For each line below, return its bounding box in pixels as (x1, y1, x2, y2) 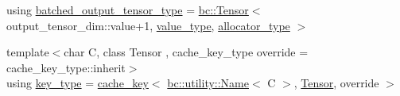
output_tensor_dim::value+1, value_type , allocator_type (6, 17, 290, 33)
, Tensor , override (293, 75, 379, 91)
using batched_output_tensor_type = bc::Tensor (6, 2, 249, 17)
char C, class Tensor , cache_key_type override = (64, 44, 309, 60)
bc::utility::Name (167, 75, 249, 91)
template (6, 44, 49, 60)
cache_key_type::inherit (6, 59, 126, 75)
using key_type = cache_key (6, 75, 149, 91)
